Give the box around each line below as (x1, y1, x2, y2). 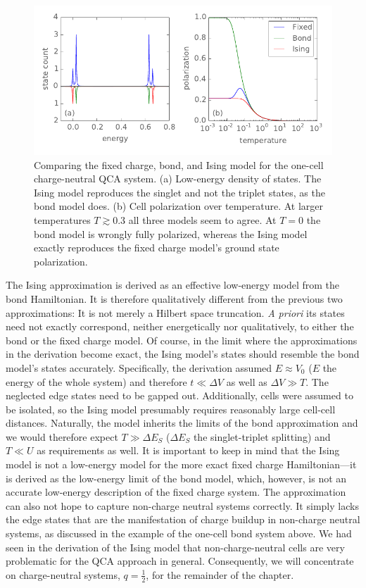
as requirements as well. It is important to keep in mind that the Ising (37, 443, 340, 458)
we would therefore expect (6, 429, 118, 444)
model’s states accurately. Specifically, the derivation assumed (6, 360, 272, 375)
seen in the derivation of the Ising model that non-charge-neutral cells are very (6, 539, 345, 554)
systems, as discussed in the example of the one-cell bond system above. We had (6, 526, 352, 541)
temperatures (34, 212, 91, 227)
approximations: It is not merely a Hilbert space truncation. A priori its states (6, 305, 345, 320)
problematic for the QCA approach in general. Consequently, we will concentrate (6, 553, 354, 568)
